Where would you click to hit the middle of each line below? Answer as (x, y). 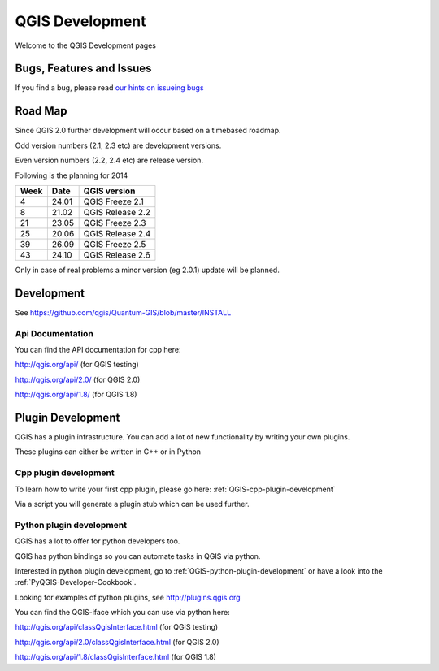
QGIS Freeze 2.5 (115, 244)
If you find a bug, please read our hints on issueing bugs (109, 88)
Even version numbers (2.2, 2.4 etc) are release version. (109, 160)
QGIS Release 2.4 (117, 233)
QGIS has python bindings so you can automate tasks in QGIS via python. (138, 556)
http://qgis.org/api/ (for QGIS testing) (77, 365)
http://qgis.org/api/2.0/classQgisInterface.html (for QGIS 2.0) (117, 642)
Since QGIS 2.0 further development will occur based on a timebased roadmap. (148, 131)
